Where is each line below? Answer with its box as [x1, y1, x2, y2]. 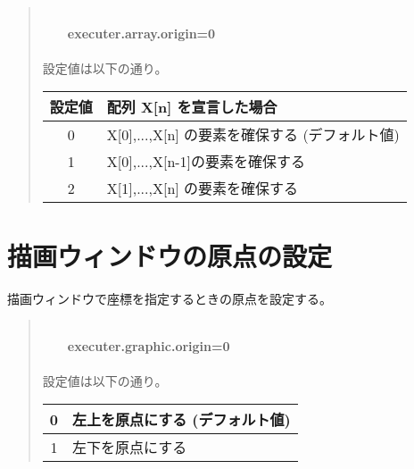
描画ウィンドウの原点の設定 [7, 237, 333, 273]
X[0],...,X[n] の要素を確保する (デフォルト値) [106, 124, 400, 146]
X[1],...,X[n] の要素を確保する [106, 178, 299, 199]
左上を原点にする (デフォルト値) [72, 409, 291, 431]
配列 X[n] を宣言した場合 [106, 96, 277, 118]
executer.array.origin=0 [67, 23, 216, 42]
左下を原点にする [72, 437, 187, 458]
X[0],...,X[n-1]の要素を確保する [106, 151, 306, 172]
